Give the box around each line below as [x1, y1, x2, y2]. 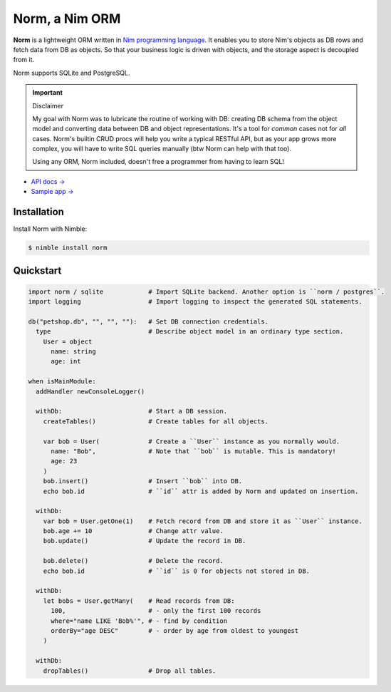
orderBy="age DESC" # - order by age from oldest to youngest [51, 627, 299, 634]
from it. [13, 56, 35, 64]
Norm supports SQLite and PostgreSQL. [13, 68, 130, 77]
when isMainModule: [28, 378, 96, 386]
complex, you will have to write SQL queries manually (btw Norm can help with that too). [32, 145, 292, 153]
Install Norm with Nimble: [13, 224, 88, 233]
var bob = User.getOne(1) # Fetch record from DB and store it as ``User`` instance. [43, 517, 363, 525]
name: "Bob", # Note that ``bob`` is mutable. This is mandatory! [51, 447, 336, 455]
